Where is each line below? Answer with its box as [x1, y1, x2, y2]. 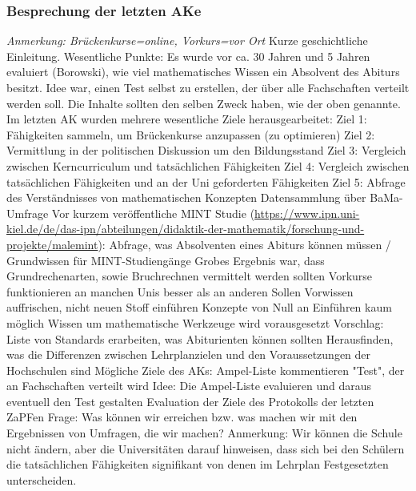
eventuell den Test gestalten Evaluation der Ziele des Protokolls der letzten [6, 392, 374, 409]
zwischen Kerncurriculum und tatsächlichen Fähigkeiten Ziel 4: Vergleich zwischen [6, 157, 410, 174]
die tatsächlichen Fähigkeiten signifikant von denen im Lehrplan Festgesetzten [6, 456, 389, 473]
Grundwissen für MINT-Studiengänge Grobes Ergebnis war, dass [6, 252, 325, 268]
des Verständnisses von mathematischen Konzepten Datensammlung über [6, 189, 366, 206]
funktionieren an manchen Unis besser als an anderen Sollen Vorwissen [6, 283, 354, 300]
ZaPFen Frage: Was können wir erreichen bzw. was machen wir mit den [6, 408, 358, 425]
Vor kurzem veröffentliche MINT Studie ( [51, 204, 255, 221]
